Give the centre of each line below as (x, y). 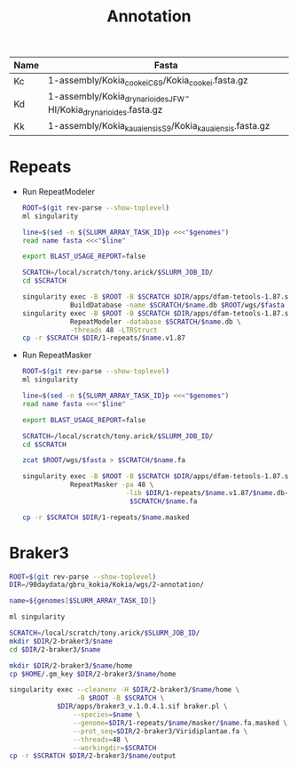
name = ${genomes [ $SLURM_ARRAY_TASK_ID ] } (83, 601)
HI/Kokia (65, 109)
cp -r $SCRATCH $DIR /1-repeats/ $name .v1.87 (104, 338)
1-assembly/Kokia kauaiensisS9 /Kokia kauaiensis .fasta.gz (159, 126)
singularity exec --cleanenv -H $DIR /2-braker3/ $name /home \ (125, 690)
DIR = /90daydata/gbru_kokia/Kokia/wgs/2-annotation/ (106, 585)
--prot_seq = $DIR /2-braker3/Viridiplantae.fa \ (160, 731)
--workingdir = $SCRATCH (114, 748)
